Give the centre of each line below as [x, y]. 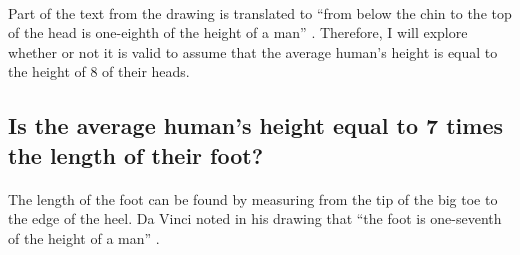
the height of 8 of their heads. [99, 71]
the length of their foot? [136, 154]
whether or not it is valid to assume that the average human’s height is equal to [253, 51]
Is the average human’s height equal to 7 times [256, 125]
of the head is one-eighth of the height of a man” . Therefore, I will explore [238, 32]
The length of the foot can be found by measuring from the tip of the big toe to [253, 198]
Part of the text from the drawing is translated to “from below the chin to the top [260, 12]
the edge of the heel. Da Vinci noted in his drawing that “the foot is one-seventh [255, 218]
